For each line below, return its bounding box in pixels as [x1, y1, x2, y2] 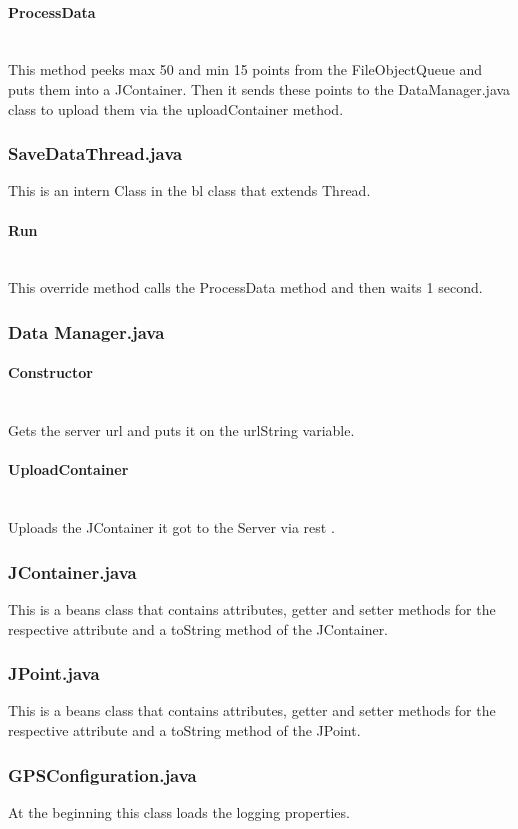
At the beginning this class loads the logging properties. [8, 801, 350, 822]
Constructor [8, 362, 93, 383]
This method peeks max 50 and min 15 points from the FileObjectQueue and [8, 59, 483, 80]
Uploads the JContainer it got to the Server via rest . [8, 517, 335, 538]
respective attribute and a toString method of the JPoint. [8, 720, 361, 740]
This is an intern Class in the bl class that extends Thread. [8, 180, 371, 201]
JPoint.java [8, 661, 100, 686]
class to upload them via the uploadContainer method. [8, 98, 344, 119]
